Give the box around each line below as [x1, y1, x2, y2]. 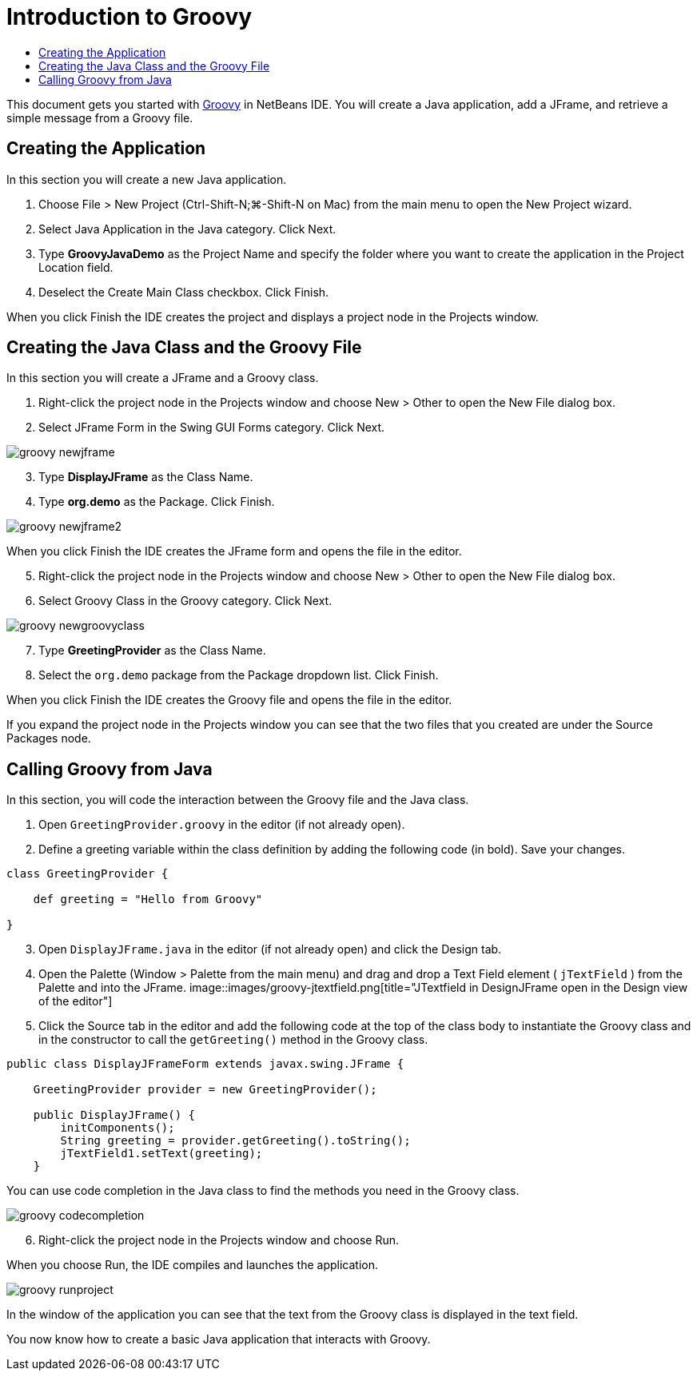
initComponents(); [60, 1121, 175, 1135]
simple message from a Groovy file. [6, 110, 193, 125]
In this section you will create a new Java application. [6, 172, 287, 186]
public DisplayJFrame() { [33, 1108, 196, 1122]
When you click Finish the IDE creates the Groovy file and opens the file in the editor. [6, 693, 452, 707]
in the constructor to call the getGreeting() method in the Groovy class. [38, 1033, 428, 1047]
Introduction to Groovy [6, 3, 253, 30]
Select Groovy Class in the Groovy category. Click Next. [38, 594, 333, 608]
